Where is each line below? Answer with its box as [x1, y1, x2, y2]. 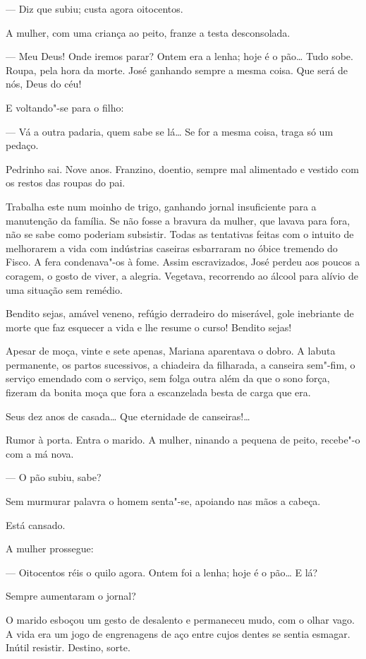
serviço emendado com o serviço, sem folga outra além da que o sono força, [6, 371, 330, 386]
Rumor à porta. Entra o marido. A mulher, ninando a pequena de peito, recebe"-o [6, 432, 360, 447]
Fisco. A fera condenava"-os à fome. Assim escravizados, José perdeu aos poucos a [6, 254, 360, 269]
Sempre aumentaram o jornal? [6, 588, 136, 603]
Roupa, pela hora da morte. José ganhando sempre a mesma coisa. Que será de [6, 62, 348, 77]
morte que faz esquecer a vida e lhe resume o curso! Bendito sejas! [6, 319, 292, 334]
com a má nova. [6, 446, 74, 461]
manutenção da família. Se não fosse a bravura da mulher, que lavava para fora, [6, 213, 350, 227]
